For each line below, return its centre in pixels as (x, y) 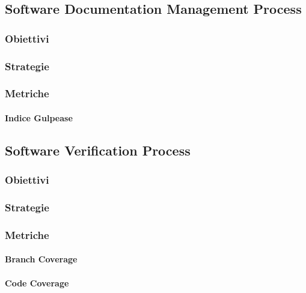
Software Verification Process (98, 150)
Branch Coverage (41, 259)
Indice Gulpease (39, 117)
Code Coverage (37, 282)
